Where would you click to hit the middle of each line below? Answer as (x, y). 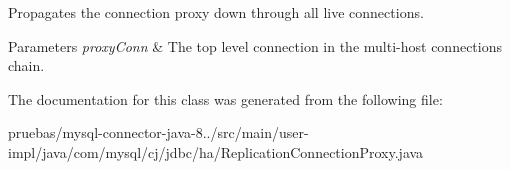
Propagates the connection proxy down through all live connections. (216, 12)
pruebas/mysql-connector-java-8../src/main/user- (158, 132)
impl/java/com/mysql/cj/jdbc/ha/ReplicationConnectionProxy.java (216, 151)
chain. (26, 65)
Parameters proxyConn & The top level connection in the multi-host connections (255, 45)
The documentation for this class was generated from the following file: (225, 98)
